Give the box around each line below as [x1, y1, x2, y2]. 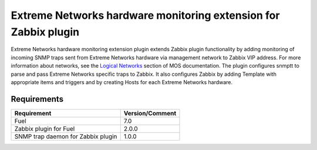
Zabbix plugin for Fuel [14, 124, 75, 132]
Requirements [11, 94, 64, 104]
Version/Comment [123, 109, 176, 117]
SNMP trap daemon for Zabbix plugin [14, 132, 117, 141]
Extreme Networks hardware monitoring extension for [11, 9, 280, 22]
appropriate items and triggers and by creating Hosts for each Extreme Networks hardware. [11, 78, 233, 85]
